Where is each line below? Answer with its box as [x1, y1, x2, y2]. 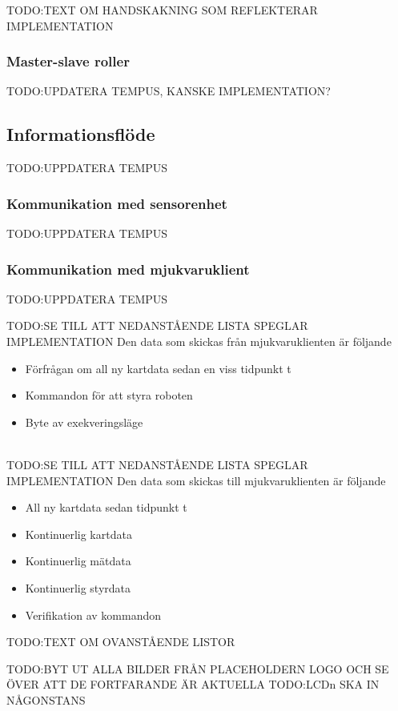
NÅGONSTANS [6, 691, 86, 708]
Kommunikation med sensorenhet [6, 193, 227, 213]
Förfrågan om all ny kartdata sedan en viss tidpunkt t [25, 360, 291, 376]
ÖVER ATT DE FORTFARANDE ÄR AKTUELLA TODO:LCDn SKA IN [6, 676, 380, 693]
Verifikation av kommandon [25, 606, 162, 623]
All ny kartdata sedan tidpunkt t [25, 499, 187, 516]
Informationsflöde [6, 122, 155, 147]
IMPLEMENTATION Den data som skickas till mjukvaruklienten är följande [6, 472, 386, 488]
